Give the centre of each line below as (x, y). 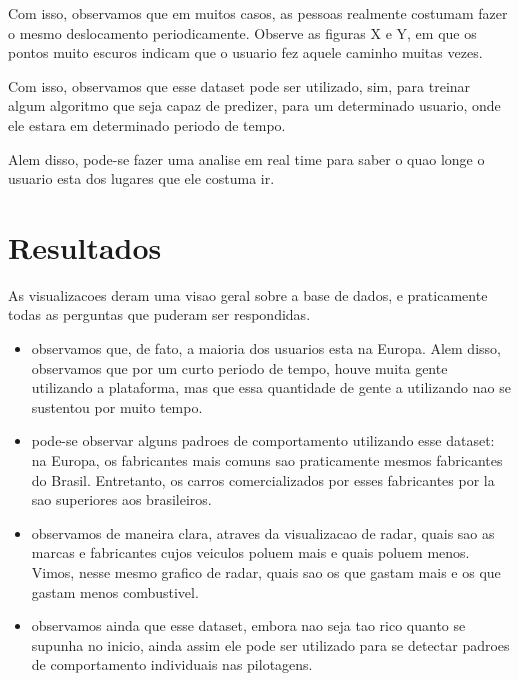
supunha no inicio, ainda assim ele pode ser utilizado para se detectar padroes (270, 644)
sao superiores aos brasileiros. (121, 499)
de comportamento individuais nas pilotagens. (172, 664)
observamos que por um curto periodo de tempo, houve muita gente (239, 367)
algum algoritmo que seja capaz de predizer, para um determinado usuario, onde (254, 105)
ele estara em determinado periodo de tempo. (147, 124)
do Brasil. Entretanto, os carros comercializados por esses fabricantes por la (263, 479)
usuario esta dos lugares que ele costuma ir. (141, 178)
